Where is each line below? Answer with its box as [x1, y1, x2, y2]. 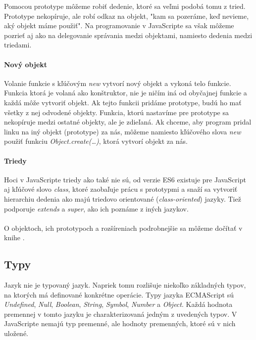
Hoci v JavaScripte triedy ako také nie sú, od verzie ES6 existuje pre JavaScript [4, 174, 246, 184]
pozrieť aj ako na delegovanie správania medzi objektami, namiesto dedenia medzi [4, 30, 253, 40]
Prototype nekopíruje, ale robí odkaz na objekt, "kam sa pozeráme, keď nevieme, [4, 10, 249, 21]
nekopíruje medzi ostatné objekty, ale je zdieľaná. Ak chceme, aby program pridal [4, 117, 252, 127]
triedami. [4, 40, 32, 50]
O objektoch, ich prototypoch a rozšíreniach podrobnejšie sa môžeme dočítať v [4, 222, 243, 233]
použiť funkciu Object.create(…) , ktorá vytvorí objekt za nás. [4, 136, 188, 146]
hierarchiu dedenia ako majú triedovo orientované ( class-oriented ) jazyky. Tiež [4, 193, 241, 204]
